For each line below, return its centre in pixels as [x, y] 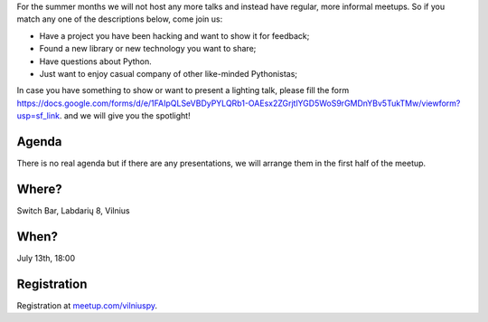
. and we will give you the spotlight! [125, 116]
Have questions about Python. [96, 61]
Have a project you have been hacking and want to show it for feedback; [174, 35]
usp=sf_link [38, 116]
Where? [39, 189]
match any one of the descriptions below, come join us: [120, 19]
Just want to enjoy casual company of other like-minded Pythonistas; [169, 73]
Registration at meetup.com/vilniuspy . [87, 305]
